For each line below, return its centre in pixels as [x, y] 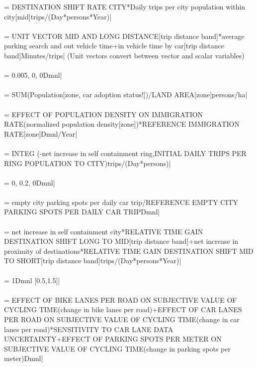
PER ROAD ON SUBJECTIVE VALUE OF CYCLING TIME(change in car [122, 319]
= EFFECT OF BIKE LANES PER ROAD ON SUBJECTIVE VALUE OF [121, 299]
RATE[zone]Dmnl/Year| [41, 133]
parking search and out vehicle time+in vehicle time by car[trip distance [114, 46]
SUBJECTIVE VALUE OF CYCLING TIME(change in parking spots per [117, 348]
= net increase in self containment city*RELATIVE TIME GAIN [104, 231]
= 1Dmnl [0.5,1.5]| [32, 280]
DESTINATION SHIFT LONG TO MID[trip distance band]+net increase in [121, 241]
